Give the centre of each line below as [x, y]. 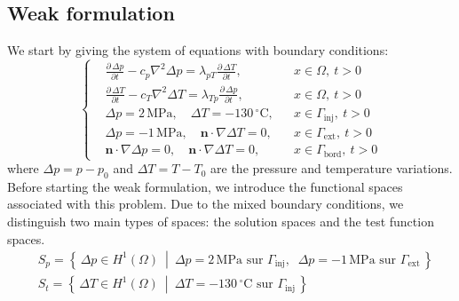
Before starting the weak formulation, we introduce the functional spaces [205, 186]
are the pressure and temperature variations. [332, 168]
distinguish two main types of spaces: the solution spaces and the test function [221, 222]
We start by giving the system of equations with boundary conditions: [198, 50]
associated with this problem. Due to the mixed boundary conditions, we [206, 204]
